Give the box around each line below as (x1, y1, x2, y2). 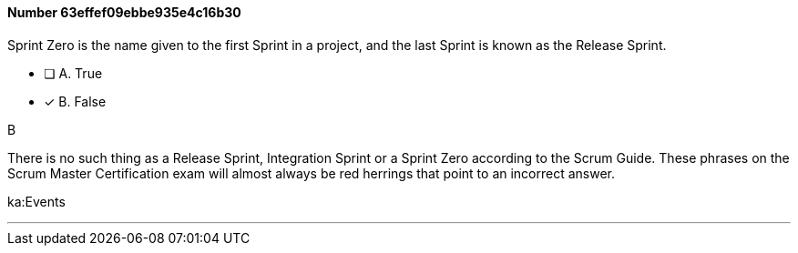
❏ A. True (44, 65, 103, 81)
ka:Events (7, 193, 66, 209)
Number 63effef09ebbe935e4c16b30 (7, 5, 241, 20)
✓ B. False (44, 93, 107, 109)
